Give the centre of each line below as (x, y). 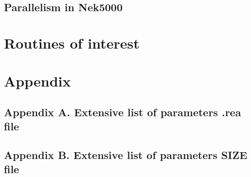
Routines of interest (72, 43)
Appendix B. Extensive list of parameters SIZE (126, 155)
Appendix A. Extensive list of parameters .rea (123, 112)
